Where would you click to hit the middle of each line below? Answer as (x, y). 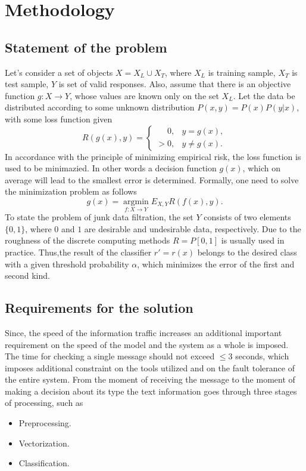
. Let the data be (264, 95)
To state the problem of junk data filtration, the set (99, 217)
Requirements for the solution (99, 308)
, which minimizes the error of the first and (216, 264)
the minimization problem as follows (71, 191)
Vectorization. (44, 443)
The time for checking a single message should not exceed (110, 356)
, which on (261, 168)
